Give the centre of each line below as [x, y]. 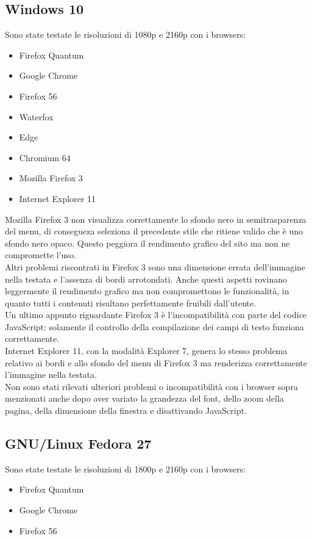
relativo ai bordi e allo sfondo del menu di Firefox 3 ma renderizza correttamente [156, 362]
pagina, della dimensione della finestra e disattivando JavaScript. [126, 411]
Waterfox [36, 116]
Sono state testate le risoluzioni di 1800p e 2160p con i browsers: [126, 468]
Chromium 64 [45, 157]
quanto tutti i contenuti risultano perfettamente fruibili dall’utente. [131, 302]
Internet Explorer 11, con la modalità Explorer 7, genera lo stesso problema [146, 351]
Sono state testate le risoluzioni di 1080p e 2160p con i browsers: [126, 34]
